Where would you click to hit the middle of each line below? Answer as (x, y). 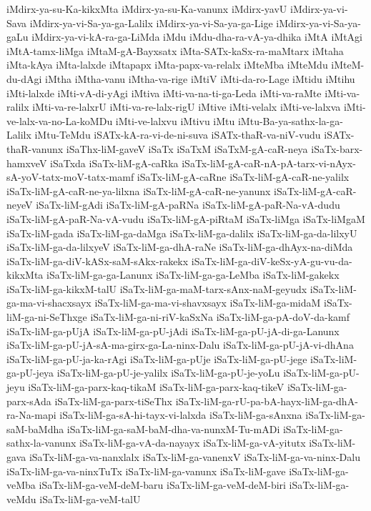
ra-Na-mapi (31, 415)
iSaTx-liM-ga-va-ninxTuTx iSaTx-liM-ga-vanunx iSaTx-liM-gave (146, 471)
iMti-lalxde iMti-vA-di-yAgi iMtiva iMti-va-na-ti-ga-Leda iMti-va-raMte (164, 93)
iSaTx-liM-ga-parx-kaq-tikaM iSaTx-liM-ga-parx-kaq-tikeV (156, 387)
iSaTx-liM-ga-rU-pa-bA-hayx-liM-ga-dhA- (267, 401)
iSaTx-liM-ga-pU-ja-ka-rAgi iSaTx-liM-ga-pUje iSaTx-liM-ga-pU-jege (157, 358)
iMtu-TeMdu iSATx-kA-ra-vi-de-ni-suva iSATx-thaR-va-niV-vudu (178, 135)
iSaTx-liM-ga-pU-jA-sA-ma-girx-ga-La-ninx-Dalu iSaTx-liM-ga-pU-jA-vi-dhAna (180, 345)
